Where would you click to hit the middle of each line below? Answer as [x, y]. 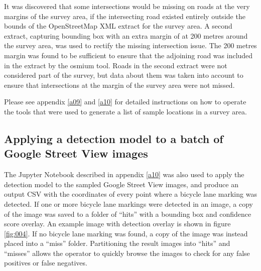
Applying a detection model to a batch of [114, 138]
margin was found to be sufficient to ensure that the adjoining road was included [128, 55]
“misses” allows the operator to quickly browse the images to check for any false [127, 253]
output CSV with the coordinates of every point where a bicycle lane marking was [130, 194]
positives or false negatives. [46, 263]
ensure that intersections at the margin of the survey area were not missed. [119, 85]
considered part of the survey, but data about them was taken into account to [124, 75]
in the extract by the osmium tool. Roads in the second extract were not [116, 65]
